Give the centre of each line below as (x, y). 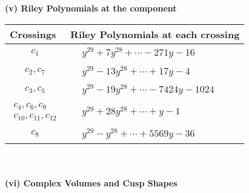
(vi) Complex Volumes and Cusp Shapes (91, 183)
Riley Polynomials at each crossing (155, 34)
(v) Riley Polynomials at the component (91, 8)
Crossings (33, 34)
